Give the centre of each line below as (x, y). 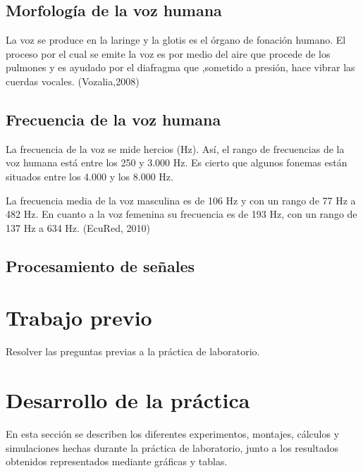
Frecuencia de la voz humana (113, 119)
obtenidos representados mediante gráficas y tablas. (117, 461)
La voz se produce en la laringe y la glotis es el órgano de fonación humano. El (176, 40)
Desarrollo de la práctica (128, 400)
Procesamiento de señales (100, 265)
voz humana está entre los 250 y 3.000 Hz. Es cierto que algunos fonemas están (177, 162)
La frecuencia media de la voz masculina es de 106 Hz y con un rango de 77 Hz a (181, 200)
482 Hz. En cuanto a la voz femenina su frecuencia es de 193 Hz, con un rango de (181, 214)
